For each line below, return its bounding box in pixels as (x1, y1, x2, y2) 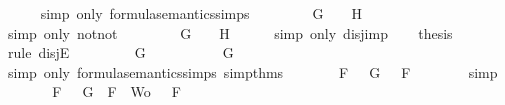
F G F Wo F (52, 81, 181, 102)
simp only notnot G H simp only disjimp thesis (7, 22, 453, 43)
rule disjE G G (7, 42, 234, 63)
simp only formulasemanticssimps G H (40, 3, 363, 23)
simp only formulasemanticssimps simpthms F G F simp (7, 61, 498, 82)
